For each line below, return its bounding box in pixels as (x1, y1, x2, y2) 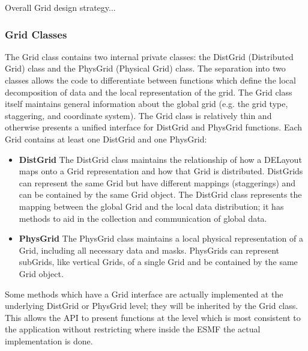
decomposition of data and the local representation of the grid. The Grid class (5, 85, 292, 98)
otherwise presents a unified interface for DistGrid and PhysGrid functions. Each (5, 121, 303, 133)
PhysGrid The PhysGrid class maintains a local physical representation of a (19, 232, 303, 245)
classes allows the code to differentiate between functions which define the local (5, 74, 296, 86)
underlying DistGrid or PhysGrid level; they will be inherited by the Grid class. (5, 299, 298, 312)
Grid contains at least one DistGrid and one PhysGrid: (5, 132, 207, 145)
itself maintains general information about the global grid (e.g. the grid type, (5, 97, 288, 110)
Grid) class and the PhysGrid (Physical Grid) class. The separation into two (5, 62, 286, 75)
